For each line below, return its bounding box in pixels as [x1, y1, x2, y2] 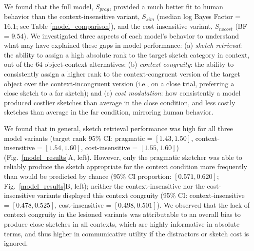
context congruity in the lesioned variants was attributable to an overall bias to [4, 209, 241, 219]
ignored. [4, 238, 28, 248]
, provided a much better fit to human [109, 1, 223, 11]
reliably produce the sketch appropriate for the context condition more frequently [4, 161, 247, 172]
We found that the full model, [4, 1, 94, 11]
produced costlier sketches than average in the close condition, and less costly [4, 97, 235, 107]
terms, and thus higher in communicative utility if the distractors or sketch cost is [4, 228, 249, 238]
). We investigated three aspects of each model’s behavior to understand [23, 30, 239, 40]
